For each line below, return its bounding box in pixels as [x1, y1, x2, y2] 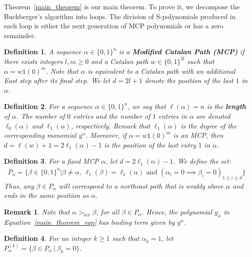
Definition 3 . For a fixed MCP [4, 156, 99, 166]
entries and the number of [73, 110, 150, 121]
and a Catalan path [91, 56, 149, 66]
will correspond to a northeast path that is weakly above [58, 180, 224, 191]
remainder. [4, 30, 36, 40]
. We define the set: [173, 156, 232, 166]
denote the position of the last [145, 75, 233, 86]
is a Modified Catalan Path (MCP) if [119, 46, 245, 57]
